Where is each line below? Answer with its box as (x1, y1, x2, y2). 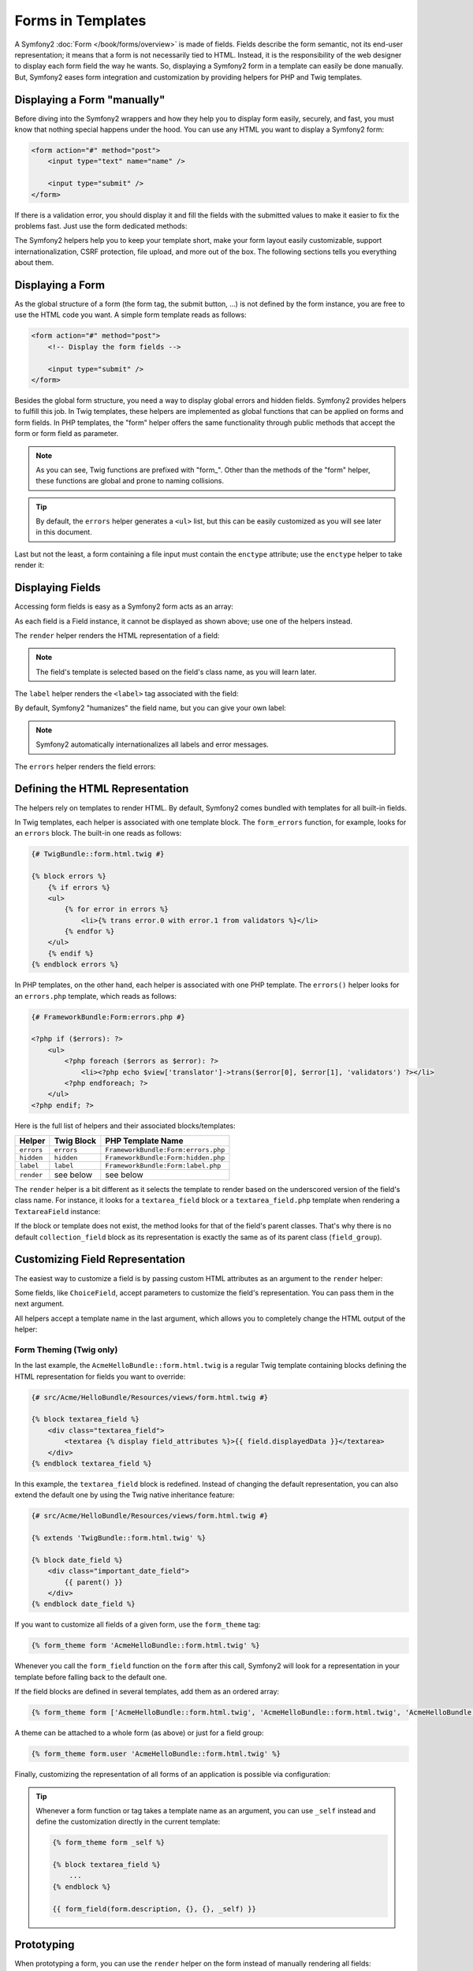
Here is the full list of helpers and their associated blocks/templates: (14, 1120, 236, 1131)
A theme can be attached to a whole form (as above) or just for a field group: (14, 1728, 264, 1738)
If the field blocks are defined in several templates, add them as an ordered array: (14, 1687, 280, 1697)
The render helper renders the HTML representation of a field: (14, 631, 220, 640)
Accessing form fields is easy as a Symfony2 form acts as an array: (14, 602, 234, 611)
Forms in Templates (14, 12, 147, 29)
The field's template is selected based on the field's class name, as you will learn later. (35, 667, 317, 676)
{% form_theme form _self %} (52, 1838, 166, 1847)
